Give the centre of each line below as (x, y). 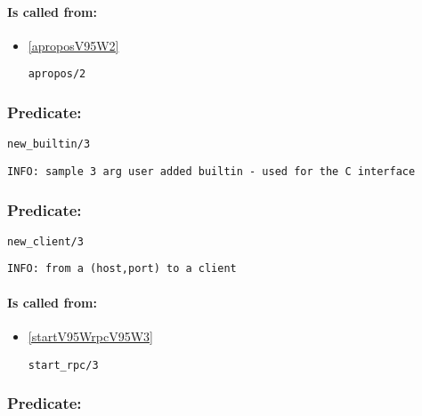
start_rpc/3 (63, 365)
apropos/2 (57, 74)
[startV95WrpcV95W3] (90, 336)
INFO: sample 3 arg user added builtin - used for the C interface (211, 171)
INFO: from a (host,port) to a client (122, 269)
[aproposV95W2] (73, 45)
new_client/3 (45, 241)
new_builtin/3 (49, 144)
